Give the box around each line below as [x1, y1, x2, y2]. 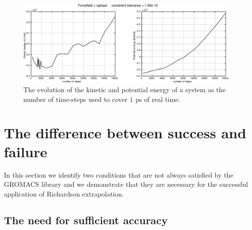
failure [4, 141, 48, 161]
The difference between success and [4, 122, 247, 142]
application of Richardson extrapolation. [4, 189, 124, 198]
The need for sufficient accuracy [4, 212, 168, 227]
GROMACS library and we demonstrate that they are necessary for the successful [4, 179, 248, 189]
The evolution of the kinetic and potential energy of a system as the [23, 84, 226, 95]
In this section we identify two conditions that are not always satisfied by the [4, 169, 234, 180]
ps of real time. [135, 94, 181, 104]
